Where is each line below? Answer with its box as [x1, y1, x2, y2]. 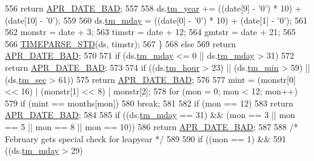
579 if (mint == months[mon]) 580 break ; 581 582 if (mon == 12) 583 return [5, 96, 293, 109]
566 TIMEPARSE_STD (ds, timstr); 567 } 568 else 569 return [5, 37, 236, 50]
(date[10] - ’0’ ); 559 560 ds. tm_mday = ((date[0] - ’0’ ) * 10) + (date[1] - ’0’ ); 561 [5, 13, 308, 26]
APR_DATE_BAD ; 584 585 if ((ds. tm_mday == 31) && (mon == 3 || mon [5, 108, 295, 121]
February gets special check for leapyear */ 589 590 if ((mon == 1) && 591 [5, 132, 287, 145]
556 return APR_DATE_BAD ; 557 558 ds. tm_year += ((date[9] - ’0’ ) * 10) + [5, 2, 302, 14]
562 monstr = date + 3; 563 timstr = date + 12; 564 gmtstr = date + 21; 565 [5, 25, 296, 38]
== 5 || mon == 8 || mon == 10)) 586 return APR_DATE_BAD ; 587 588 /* [5, 120, 298, 133]
